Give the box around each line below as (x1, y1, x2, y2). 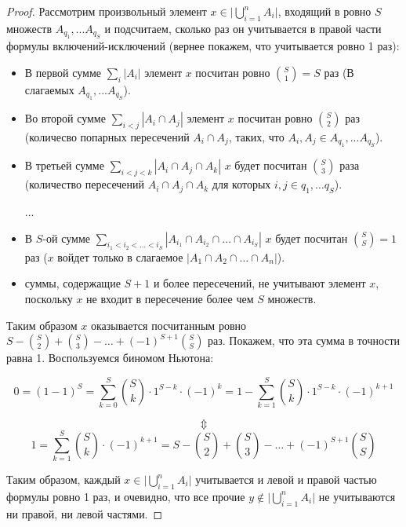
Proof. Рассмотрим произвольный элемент (6, 3, 207, 19)
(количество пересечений (24, 176, 144, 192)
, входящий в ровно (277, 3, 372, 19)
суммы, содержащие (24, 275, 121, 291)
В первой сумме (24, 64, 101, 80)
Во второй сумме (24, 110, 106, 126)
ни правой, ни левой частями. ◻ (6, 505, 163, 522)
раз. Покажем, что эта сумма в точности (208, 332, 401, 349)
